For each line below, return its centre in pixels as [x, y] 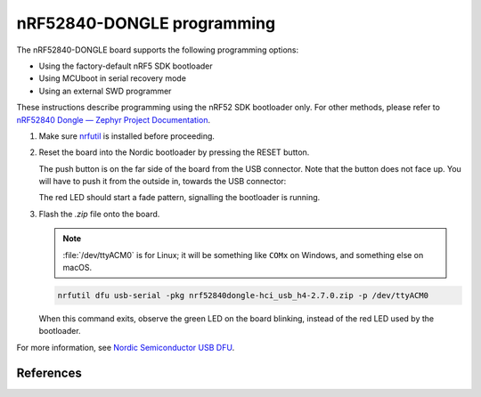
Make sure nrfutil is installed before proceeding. [127, 136]
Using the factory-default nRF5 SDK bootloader [126, 66]
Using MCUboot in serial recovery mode [113, 78]
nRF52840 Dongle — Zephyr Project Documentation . [114, 119]
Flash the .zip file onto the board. [99, 214]
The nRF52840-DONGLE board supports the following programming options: [157, 50]
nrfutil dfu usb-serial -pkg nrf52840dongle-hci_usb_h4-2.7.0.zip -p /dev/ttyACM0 [243, 295]
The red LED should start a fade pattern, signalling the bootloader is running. [179, 198]
